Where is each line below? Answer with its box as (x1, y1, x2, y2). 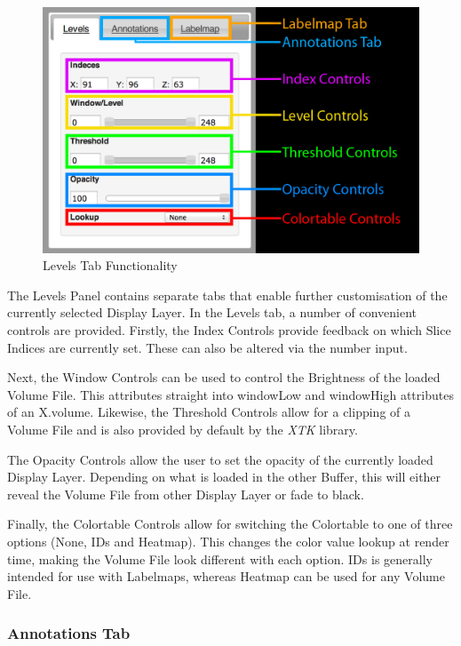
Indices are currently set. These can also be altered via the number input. (7, 338, 408, 356)
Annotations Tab (7, 622, 131, 644)
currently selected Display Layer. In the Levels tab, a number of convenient (7, 303, 417, 322)
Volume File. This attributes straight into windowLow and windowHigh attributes (7, 385, 454, 403)
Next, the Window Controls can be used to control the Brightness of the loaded (7, 368, 441, 387)
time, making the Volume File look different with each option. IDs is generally (7, 549, 433, 568)
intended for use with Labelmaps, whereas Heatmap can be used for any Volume (7, 567, 445, 586)
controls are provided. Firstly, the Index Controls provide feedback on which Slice (7, 320, 451, 339)
